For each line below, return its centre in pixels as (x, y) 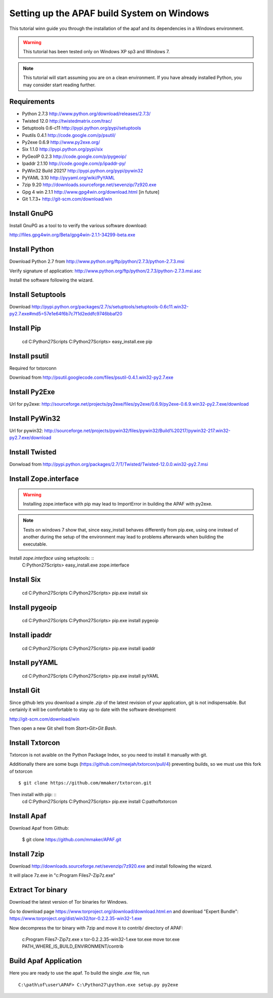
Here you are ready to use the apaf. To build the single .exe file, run (79, 973)
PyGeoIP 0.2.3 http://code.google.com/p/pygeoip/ (74, 156)
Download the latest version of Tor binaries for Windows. (69, 902)
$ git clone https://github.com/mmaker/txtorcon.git (85, 783)
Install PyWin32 (35, 418)
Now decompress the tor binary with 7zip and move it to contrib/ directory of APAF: (96, 928)
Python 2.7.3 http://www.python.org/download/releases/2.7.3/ (86, 114)
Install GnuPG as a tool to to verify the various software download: (78, 225)
